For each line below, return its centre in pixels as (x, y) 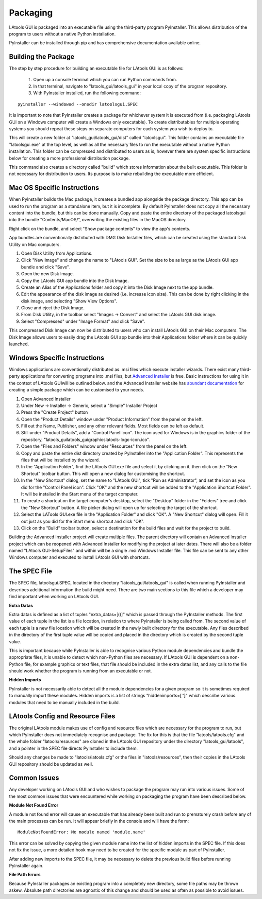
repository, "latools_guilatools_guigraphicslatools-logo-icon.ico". (86, 440)
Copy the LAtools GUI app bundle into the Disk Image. (75, 281)
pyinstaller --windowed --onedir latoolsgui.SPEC (78, 104)
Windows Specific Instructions (57, 358)
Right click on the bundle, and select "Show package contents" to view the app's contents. (100, 229)
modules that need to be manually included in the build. (64, 702)
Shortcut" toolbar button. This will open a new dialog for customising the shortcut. (103, 474)
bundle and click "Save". (46, 267)
